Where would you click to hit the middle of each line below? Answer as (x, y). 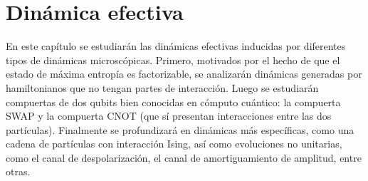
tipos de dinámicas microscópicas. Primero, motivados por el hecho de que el (173, 60)
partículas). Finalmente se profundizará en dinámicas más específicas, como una (180, 129)
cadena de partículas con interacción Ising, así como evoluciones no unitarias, (174, 144)
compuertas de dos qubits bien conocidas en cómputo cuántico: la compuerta (173, 102)
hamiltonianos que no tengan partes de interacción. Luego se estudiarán (162, 87)
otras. (18, 171)
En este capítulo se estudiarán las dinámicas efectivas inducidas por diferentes (176, 46)
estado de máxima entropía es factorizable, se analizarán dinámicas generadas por (184, 74)
